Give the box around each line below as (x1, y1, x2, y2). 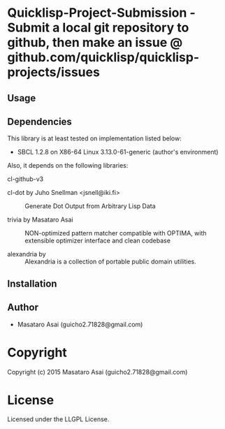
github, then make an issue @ (7, 35, 183, 50)
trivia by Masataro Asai (7, 215, 73, 224)
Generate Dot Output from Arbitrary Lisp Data (24, 202, 156, 210)
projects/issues (7, 64, 100, 80)
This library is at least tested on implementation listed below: (7, 134, 182, 143)
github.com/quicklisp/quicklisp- (7, 50, 200, 66)
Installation (7, 277, 57, 289)
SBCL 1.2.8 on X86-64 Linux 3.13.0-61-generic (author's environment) (17, 148, 219, 157)
